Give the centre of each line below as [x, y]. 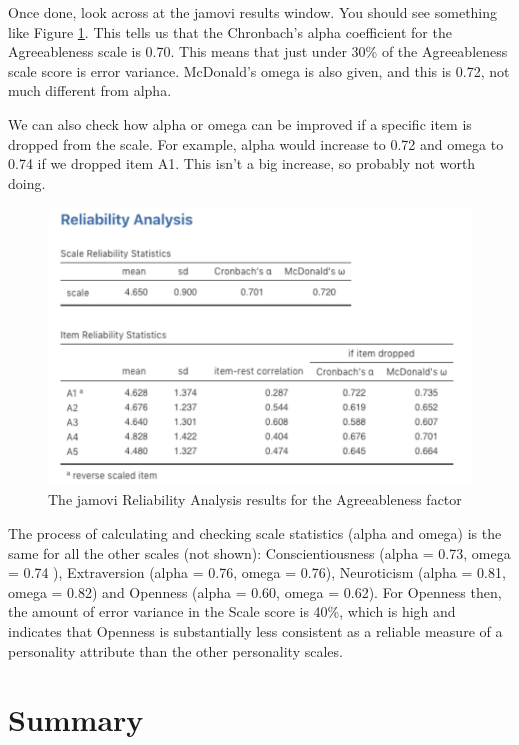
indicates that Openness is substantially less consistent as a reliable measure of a [255, 630]
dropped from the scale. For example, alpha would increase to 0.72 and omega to [256, 143]
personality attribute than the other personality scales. [175, 650]
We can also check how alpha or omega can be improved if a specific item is [240, 123]
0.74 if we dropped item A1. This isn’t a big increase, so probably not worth [242, 163]
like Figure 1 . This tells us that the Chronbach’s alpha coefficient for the [230, 31]
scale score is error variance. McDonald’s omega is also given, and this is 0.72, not [259, 70]
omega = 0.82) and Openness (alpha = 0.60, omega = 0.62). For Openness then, [255, 591]
